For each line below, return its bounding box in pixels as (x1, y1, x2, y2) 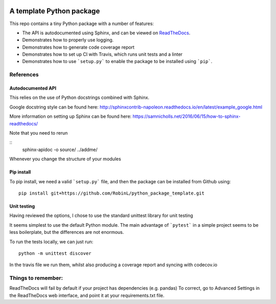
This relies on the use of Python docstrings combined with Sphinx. (9, 95, 150, 101)
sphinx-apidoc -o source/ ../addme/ (22, 146, 98, 153)
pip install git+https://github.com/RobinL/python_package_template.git (18, 190, 204, 196)
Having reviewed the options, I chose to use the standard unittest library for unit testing (9, 212, 193, 219)
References (9, 71, 39, 78)
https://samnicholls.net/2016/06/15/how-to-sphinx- (132, 113, 241, 120)
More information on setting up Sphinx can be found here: (9, 113, 132, 120)
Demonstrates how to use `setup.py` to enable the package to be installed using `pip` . (22, 58, 213, 64)
